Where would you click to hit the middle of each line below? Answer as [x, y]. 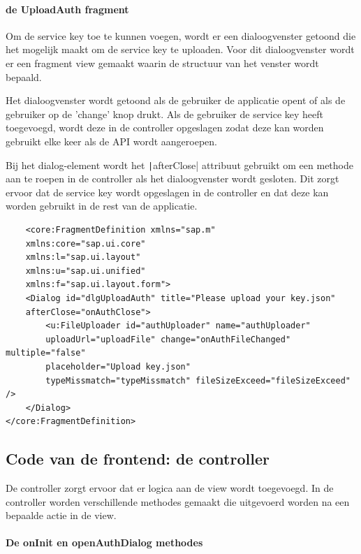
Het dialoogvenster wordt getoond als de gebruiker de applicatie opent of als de [176, 100]
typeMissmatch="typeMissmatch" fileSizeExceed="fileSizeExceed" [198, 380]
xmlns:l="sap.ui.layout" [83, 257]
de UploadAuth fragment [67, 9]
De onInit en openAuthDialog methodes [104, 542]
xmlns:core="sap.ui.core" [86, 243]
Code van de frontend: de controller [138, 459]
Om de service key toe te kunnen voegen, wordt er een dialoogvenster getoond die [181, 35]
